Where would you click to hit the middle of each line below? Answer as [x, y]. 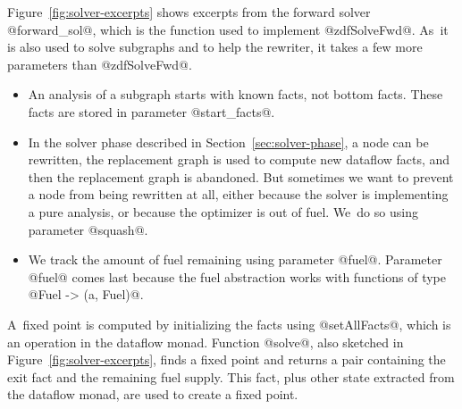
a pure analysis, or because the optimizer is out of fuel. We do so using [223, 211]
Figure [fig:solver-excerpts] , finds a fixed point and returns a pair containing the [227, 359]
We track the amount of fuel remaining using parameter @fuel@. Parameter [235, 259]
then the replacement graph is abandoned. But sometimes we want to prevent [241, 176]
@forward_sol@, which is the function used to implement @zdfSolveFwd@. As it [228, 29]
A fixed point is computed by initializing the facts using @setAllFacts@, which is [229, 324]
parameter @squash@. [88, 229]
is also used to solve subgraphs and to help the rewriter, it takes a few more [215, 47]
